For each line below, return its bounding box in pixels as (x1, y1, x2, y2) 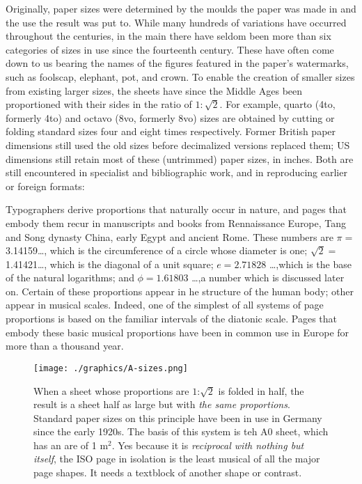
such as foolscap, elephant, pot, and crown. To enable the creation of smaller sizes (6, 69, 355, 84)
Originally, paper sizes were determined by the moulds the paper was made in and (6, 1, 356, 15)
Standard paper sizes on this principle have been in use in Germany (33, 410, 322, 425)
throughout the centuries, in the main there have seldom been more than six (6, 29, 331, 43)
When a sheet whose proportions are (33, 383, 189, 398)
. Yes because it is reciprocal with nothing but (111, 437, 304, 452)
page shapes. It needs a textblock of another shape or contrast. (33, 465, 302, 480)
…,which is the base (269, 256, 352, 271)
